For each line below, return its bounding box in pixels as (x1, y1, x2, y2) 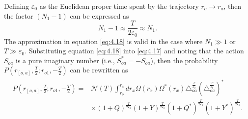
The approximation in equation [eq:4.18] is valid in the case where (4, 36, 203, 46)
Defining (4, 1, 29, 11)
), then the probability (150, 55, 218, 65)
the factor (4, 10, 33, 21)
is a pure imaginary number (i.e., (15, 55, 115, 65)
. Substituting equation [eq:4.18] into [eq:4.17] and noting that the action (25, 46, 244, 56)
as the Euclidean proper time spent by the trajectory (39, 1, 199, 11)
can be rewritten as (70, 65, 128, 75)
